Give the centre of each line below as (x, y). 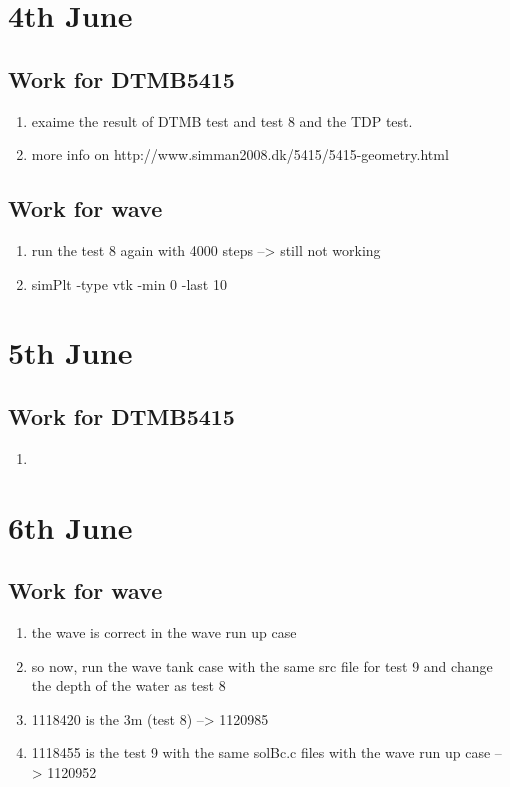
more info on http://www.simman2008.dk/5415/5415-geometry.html (240, 154)
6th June (70, 526)
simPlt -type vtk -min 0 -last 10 (129, 283)
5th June (70, 352)
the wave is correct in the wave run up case (164, 631)
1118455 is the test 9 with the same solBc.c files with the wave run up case (261, 752)
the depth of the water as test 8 (128, 685)
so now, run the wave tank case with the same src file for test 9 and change (262, 665)
